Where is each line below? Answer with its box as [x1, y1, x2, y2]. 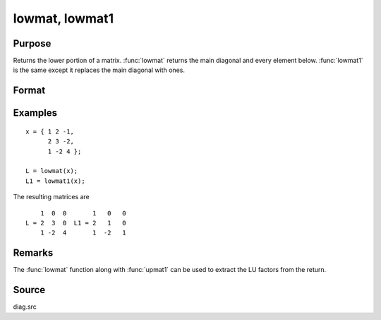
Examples [13, 107, 58, 119]
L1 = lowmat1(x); [25, 177, 85, 185]
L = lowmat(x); [25, 167, 78, 175]
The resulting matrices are [13, 193, 90, 201]
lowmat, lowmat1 [13, 11, 114, 26]
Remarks [13, 247, 54, 259]
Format [13, 85, 46, 97]
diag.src [13, 302, 37, 311]
